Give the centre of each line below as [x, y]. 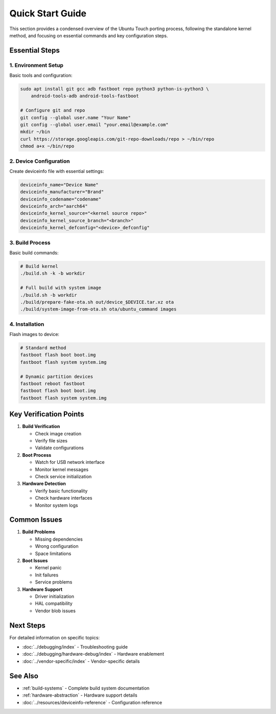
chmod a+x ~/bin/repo [47, 146]
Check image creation [58, 433]
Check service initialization [63, 477]
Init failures [47, 575]
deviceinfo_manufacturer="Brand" [62, 192]
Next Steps [27, 625]
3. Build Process [30, 242]
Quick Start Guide [48, 13]
